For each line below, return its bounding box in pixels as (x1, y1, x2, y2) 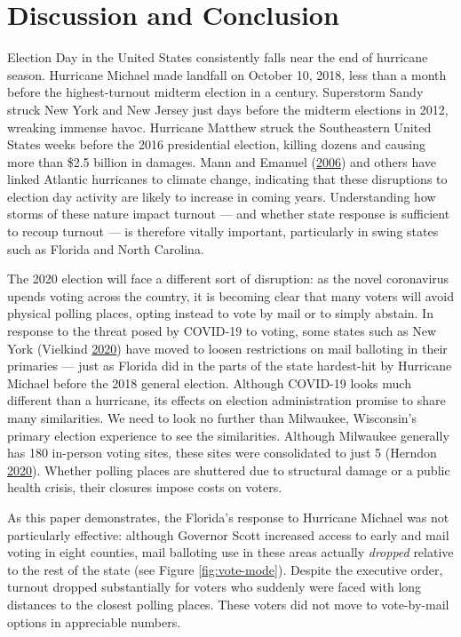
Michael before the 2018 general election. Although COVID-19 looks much (7, 373, 411, 392)
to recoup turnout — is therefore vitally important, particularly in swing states (7, 222, 439, 241)
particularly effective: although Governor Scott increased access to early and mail (7, 525, 449, 544)
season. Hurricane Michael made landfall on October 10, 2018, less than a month (7, 65, 447, 84)
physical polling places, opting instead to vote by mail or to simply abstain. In (7, 304, 433, 322)
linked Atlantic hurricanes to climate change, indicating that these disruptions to (7, 170, 448, 188)
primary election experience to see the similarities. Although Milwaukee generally (7, 426, 449, 444)
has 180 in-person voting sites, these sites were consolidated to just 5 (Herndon (7, 443, 437, 462)
